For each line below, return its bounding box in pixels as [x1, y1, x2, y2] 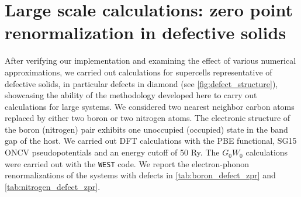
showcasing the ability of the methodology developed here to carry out [5, 89, 257, 101]
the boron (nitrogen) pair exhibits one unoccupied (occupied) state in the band [5, 123, 288, 135]
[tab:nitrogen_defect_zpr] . [5, 180, 101, 192]
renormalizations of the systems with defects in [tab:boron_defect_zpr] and [5, 169, 276, 181]
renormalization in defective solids [5, 20, 286, 44]
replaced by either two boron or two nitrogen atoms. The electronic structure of [5, 112, 290, 124]
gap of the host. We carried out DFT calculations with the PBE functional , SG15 [5, 134, 297, 147]
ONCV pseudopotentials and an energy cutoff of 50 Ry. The [5, 146, 220, 158]
